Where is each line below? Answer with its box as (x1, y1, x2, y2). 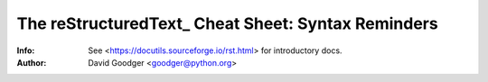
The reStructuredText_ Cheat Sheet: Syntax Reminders (16, 14, 438, 33)
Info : (16, 45, 35, 56)
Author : (16, 57, 47, 68)
